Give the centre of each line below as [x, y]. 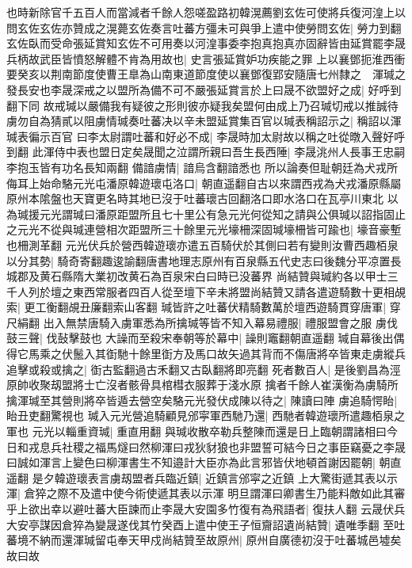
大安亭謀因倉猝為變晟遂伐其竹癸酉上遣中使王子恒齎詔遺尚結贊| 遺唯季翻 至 [200, 524]
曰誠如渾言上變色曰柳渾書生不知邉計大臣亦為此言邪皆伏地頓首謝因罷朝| [191, 462]
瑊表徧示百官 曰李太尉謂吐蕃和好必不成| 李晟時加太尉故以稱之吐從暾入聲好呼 [206, 136]
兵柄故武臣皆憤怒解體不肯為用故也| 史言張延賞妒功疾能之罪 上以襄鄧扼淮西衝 [206, 58]
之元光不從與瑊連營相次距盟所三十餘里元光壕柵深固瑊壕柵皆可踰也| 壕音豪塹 [204, 229]
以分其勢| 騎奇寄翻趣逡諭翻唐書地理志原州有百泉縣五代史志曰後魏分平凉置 [198, 260]
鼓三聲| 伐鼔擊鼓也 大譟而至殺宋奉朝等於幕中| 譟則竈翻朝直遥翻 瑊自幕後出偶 [206, 338]
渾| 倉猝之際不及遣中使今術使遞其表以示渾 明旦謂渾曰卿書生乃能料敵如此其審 [206, 493]
